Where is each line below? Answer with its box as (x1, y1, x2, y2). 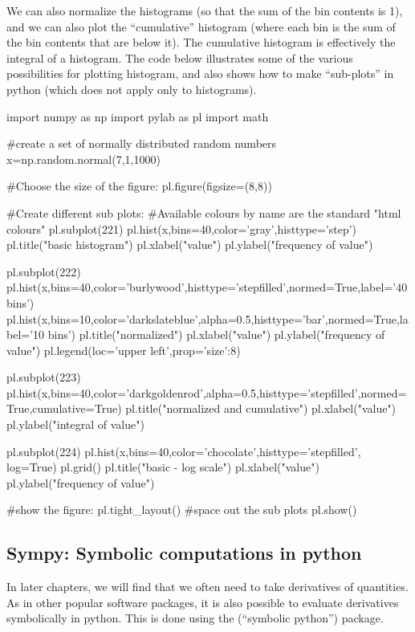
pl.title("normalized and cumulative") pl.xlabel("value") (125, 400, 397, 417)
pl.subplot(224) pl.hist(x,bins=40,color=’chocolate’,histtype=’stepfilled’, (6, 442, 361, 459)
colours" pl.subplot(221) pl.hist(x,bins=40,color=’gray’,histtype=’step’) (6, 220, 357, 237)
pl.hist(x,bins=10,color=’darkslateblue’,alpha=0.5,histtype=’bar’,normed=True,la (6, 310, 409, 327)
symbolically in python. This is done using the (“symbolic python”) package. (6, 610, 384, 626)
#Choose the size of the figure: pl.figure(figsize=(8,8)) (6, 177, 272, 194)
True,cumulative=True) (6, 400, 122, 417)
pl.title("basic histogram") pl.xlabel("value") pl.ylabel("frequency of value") (6, 236, 373, 253)
